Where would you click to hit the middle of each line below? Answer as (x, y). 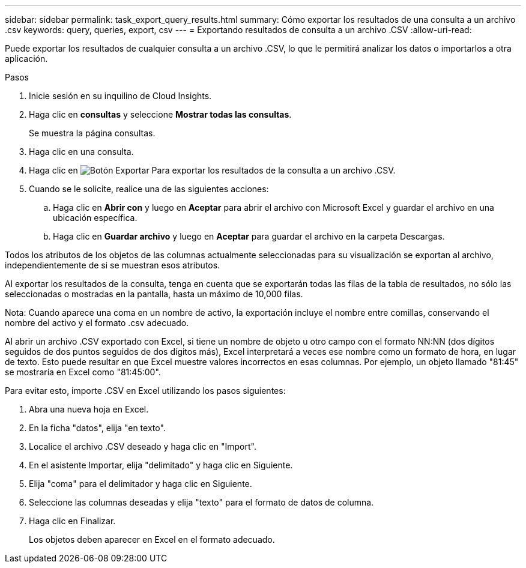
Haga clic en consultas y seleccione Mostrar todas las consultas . (160, 114)
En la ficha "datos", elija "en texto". (97, 428)
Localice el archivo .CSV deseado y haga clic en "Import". (143, 446)
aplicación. (26, 59)
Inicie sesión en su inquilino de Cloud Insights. (120, 96)
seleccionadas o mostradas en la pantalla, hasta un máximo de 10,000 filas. (154, 294)
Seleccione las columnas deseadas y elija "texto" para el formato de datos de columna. (201, 502)
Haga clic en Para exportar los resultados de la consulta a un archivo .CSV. (212, 170)
